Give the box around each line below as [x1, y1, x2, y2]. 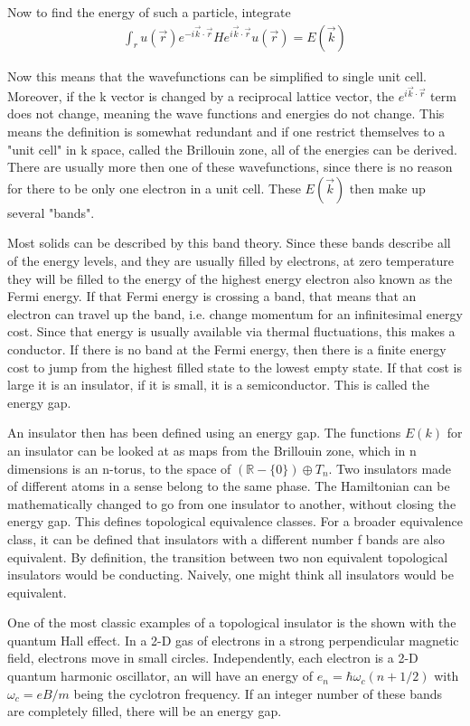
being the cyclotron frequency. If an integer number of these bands [73, 684, 443, 702]
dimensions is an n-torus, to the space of [7, 458, 231, 477]
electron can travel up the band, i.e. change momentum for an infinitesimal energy [7, 304, 463, 323]
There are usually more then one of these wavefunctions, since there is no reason [7, 157, 453, 176]
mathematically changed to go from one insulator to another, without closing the [7, 494, 456, 513]
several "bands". [7, 203, 95, 222]
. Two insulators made [328, 458, 452, 477]
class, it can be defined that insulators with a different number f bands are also [7, 529, 446, 548]
